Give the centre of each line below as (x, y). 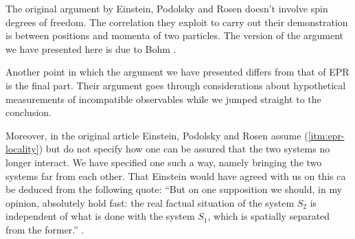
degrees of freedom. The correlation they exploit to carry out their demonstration (177, 22)
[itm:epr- (326, 135)
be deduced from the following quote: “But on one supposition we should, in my (174, 189)
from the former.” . (45, 229)
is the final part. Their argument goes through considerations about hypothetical (176, 85)
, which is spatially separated (269, 216)
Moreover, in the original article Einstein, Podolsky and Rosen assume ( (157, 135)
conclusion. (28, 112)
